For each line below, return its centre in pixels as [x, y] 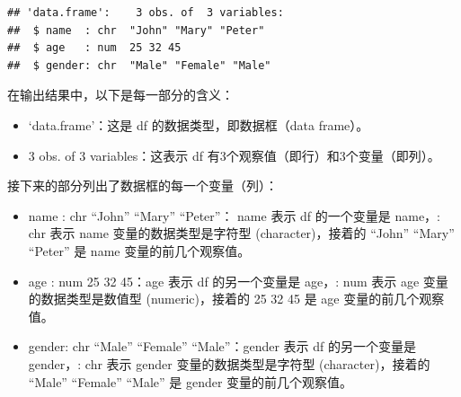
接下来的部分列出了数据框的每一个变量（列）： [142, 185]
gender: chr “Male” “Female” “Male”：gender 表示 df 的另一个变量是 [222, 346]
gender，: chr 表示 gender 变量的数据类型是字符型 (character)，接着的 [229, 363]
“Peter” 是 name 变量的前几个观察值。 [139, 250]
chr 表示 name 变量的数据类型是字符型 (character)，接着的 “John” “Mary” [241, 233]
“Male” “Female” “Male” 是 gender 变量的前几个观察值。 [191, 381]
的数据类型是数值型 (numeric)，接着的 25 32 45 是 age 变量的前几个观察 [236, 299]
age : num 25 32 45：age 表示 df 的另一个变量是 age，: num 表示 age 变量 [238, 281]
